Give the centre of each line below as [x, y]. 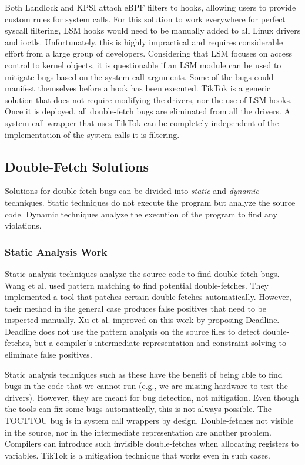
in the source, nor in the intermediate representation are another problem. [138, 432]
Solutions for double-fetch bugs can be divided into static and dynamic [132, 191]
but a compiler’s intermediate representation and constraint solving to [160, 343]
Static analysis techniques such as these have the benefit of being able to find [144, 374]
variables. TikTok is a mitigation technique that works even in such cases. [138, 455]
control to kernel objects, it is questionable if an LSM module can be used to [143, 65]
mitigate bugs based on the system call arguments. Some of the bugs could [139, 76]
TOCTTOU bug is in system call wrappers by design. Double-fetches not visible [149, 421]
